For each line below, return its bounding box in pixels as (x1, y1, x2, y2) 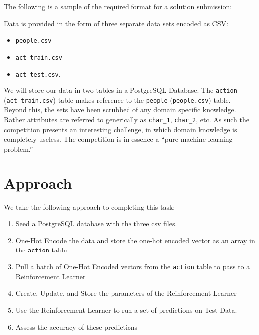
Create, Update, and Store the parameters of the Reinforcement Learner (15, 288, 237, 298)
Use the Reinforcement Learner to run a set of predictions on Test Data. (15, 304, 237, 315)
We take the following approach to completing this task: (4, 201, 175, 212)
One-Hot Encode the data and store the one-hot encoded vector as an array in (15, 235, 255, 245)
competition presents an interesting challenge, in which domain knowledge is (4, 124, 237, 134)
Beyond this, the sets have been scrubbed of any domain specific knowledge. (4, 104, 236, 115)
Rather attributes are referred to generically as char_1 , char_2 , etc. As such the (4, 114, 249, 125)
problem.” (4, 143, 33, 154)
